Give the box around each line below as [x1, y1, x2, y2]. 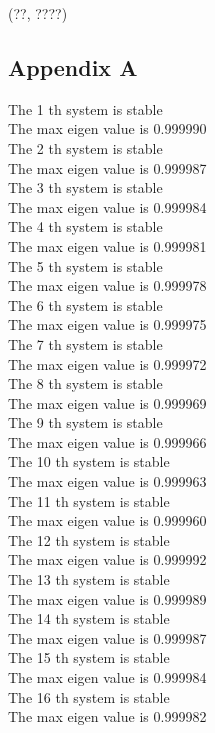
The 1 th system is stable [8, 98, 163, 119]
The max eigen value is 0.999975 [8, 314, 207, 335]
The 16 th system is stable [8, 686, 170, 707]
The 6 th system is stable [8, 294, 163, 315]
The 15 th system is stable [8, 647, 170, 668]
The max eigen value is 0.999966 [8, 431, 207, 452]
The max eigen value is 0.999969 [8, 392, 207, 413]
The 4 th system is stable [8, 216, 163, 237]
